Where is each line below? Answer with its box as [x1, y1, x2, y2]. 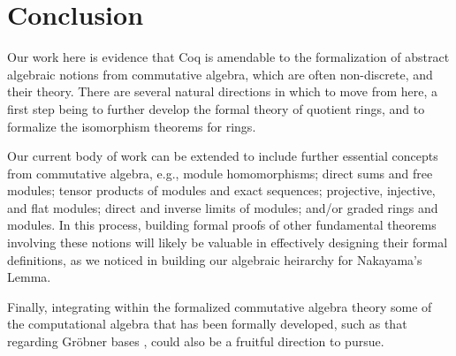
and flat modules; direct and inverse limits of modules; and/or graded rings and [7, 198, 438, 216]
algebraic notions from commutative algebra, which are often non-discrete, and [7, 64, 433, 83]
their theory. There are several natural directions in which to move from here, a [7, 82, 437, 101]
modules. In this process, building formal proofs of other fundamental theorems [7, 216, 437, 234]
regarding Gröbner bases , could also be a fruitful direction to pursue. [7, 332, 384, 351]
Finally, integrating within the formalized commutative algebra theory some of [7, 297, 432, 315]
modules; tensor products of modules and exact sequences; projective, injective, [7, 181, 436, 200]
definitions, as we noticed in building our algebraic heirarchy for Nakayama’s [7, 250, 422, 269]
